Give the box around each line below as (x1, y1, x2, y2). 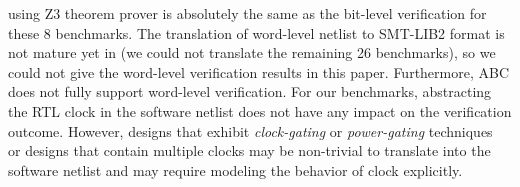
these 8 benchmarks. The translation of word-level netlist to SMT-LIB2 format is (8, 22, 505, 43)
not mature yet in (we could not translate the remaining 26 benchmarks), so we (8, 42, 496, 63)
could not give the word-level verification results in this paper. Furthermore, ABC (8, 61, 510, 82)
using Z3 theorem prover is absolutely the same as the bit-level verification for (8, 3, 487, 23)
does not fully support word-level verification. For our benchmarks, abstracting (8, 81, 492, 102)
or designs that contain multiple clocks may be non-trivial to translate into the (8, 140, 491, 161)
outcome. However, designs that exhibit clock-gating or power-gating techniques (8, 120, 493, 141)
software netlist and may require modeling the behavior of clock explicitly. (8, 159, 463, 180)
